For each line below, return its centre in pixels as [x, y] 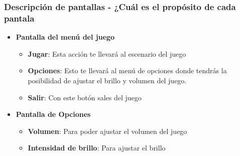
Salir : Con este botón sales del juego [85, 97]
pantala [19, 18]
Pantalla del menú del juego [65, 37]
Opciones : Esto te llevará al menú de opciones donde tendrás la [127, 70]
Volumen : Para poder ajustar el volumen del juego [107, 131]
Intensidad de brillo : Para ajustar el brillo [97, 148]
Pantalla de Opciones [53, 114]
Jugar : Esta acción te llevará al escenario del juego [107, 53]
